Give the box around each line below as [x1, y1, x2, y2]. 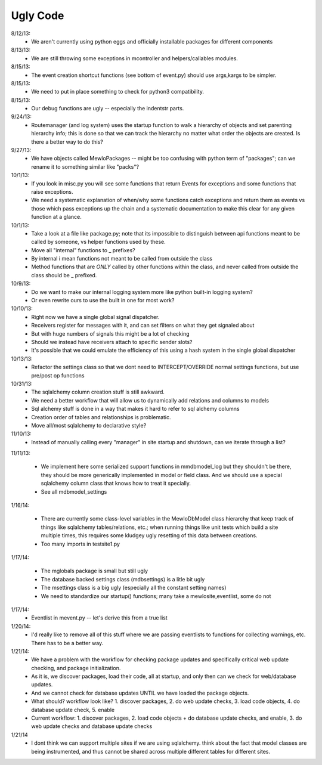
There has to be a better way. [31, 639, 104, 646]
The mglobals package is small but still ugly [41, 567, 148, 575]
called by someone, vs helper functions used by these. [31, 239, 166, 246]
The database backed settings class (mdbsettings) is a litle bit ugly [41, 575, 205, 583]
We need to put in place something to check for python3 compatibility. [31, 88, 204, 95]
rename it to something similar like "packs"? [31, 163, 140, 170]
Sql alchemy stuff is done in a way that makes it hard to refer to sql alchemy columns [31, 405, 240, 413]
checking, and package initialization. [31, 664, 121, 671]
